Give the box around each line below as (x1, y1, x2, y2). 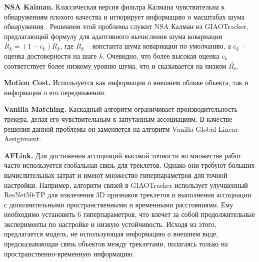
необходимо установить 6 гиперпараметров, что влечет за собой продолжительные (4, 209, 255, 219)
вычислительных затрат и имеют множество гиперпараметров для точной (4, 169, 227, 180)
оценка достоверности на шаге (4, 50, 97, 61)
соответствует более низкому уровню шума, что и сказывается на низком (4, 60, 226, 71)
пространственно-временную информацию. (4, 248, 134, 258)
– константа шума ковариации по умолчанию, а (86, 41, 231, 51)
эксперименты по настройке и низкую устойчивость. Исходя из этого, (4, 218, 216, 229)
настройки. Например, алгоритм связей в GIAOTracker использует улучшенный (4, 179, 248, 190)
